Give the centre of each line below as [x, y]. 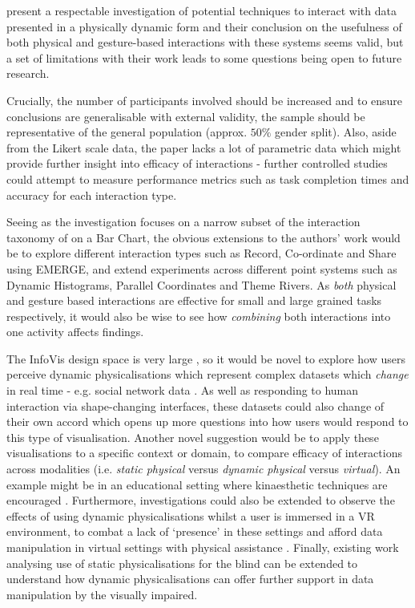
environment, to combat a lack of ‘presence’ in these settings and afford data [195, 531]
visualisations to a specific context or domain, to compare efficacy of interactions [204, 453]
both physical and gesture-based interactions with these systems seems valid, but [205, 42]
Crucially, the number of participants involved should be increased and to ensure [205, 100]
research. [28, 73]
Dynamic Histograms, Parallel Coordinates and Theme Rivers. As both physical [201, 284]
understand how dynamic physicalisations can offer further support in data [190, 579]
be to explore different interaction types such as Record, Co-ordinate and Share [201, 253]
